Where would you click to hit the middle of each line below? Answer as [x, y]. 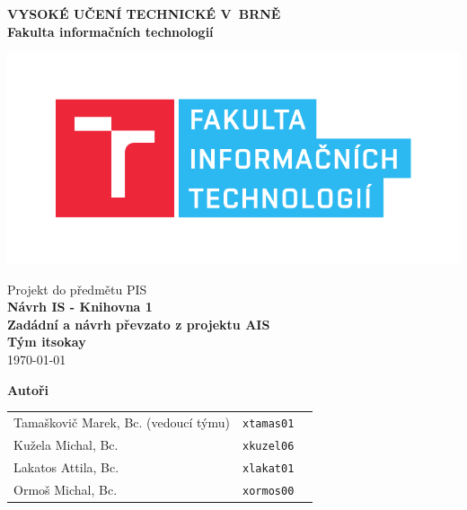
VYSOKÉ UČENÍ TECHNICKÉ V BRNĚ [144, 13]
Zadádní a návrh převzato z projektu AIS [139, 324]
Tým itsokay [47, 342]
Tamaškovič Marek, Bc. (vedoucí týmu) [122, 422]
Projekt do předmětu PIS [77, 289]
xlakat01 [269, 468]
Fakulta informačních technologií [110, 31]
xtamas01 [269, 423]
